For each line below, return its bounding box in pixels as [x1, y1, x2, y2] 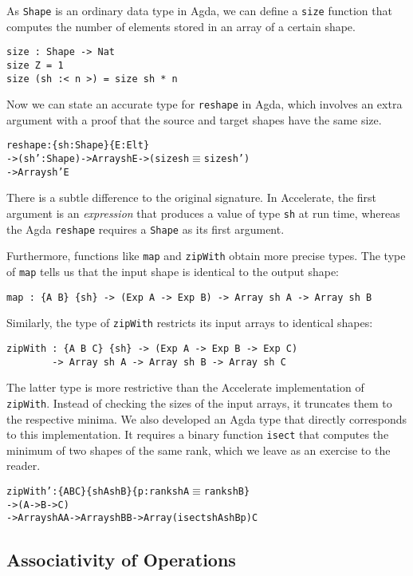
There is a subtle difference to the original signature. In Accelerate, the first [6, 189, 377, 206]
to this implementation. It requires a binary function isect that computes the [6, 426, 389, 443]
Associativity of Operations [6, 547, 236, 572]
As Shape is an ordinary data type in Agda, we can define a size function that [6, 2, 392, 18]
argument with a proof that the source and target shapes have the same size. [6, 111, 382, 128]
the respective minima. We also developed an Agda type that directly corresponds [6, 410, 407, 427]
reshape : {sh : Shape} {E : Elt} [6, 140, 150, 152]
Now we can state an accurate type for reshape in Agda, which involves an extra [6, 96, 403, 112]
